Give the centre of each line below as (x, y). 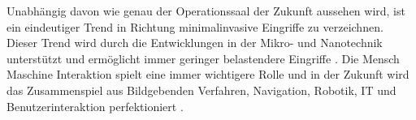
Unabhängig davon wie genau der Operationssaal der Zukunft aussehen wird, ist (206, 11)
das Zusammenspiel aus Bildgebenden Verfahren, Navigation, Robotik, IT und (201, 90)
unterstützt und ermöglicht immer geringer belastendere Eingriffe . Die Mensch (203, 58)
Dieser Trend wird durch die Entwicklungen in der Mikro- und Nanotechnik (195, 43)
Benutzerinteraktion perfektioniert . (95, 106)
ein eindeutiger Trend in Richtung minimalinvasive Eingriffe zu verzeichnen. (195, 26)
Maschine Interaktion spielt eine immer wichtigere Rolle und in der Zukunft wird (208, 74)
